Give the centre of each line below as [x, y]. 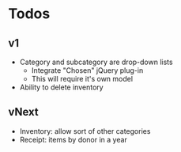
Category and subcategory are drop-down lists [96, 62]
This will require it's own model [82, 79]
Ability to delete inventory [62, 87]
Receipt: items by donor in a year [74, 139]
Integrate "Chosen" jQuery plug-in [87, 70]
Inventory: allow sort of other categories [85, 131]
